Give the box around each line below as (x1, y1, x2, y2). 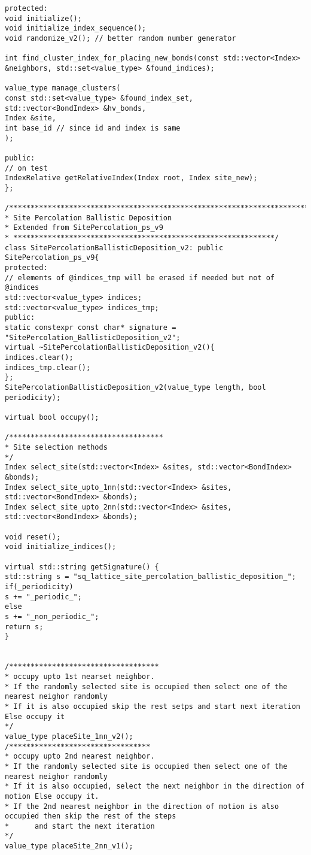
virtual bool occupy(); (5, 413, 99, 422)
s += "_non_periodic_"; (5, 613, 99, 621)
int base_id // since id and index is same (5, 123, 181, 132)
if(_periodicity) (5, 583, 74, 592)
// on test (5, 163, 48, 172)
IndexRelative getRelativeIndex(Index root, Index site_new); (5, 174, 258, 183)
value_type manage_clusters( (5, 84, 121, 93)
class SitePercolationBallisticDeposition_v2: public (5, 243, 224, 252)
